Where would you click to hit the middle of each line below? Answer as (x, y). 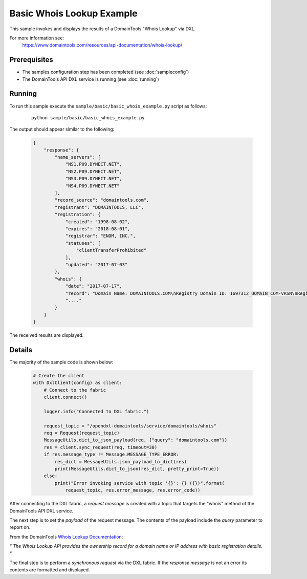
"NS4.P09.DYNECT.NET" (92, 186)
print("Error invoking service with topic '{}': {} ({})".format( (140, 483)
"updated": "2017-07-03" (96, 264)
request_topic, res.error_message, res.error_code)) (133, 490)
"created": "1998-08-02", (98, 222)
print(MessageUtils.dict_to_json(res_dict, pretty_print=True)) (137, 469)
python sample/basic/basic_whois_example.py (88, 117)
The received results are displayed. (47, 335)
